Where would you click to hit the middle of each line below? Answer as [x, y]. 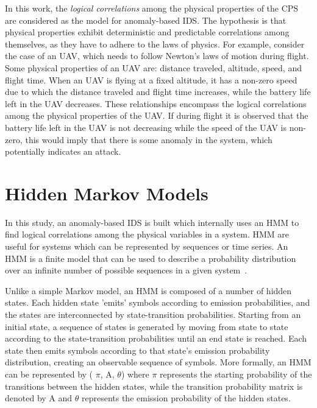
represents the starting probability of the [236, 374]
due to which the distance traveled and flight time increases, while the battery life [158, 92]
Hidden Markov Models [107, 193]
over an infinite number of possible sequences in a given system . [126, 270]
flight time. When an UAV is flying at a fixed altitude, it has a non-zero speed [151, 79]
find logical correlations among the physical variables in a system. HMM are [147, 234]
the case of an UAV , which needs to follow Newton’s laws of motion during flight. [157, 56]
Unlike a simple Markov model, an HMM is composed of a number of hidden [148, 290]
